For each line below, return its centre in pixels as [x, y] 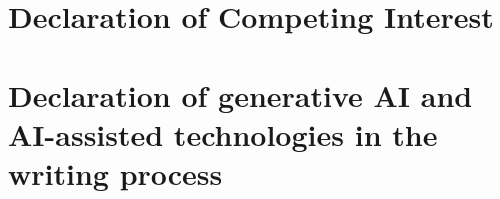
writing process [115, 172]
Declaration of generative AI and [240, 94]
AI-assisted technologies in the [223, 133]
